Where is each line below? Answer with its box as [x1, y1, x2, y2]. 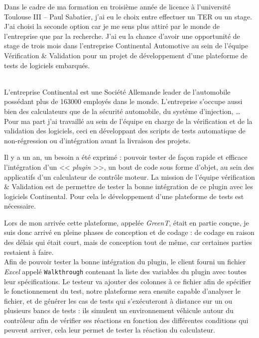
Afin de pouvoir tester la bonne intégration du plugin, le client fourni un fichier [4, 256, 246, 267]
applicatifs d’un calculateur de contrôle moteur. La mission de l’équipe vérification [4, 171, 255, 182]
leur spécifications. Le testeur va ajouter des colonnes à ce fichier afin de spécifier [4, 276, 252, 286]
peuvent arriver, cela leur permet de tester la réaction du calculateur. [4, 325, 215, 335]
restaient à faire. [4, 246, 54, 257]
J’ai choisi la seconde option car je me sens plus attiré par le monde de [4, 21, 220, 31]
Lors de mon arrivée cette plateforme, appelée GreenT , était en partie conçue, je [4, 217, 249, 227]
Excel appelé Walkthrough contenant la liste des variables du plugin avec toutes [4, 266, 247, 276]
